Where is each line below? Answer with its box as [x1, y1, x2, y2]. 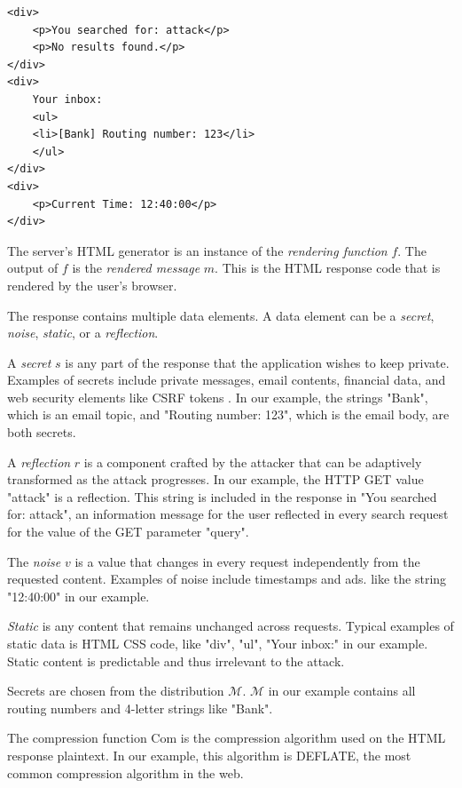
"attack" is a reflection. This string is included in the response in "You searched [7, 487, 437, 505]
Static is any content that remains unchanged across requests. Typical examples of [7, 617, 454, 635]
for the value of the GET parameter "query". [7, 522, 249, 541]
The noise [7, 552, 61, 570]
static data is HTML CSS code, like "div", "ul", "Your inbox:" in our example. [7, 634, 428, 652]
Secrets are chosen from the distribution [7, 681, 224, 700]
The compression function [7, 728, 147, 747]
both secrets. [7, 423, 76, 442]
